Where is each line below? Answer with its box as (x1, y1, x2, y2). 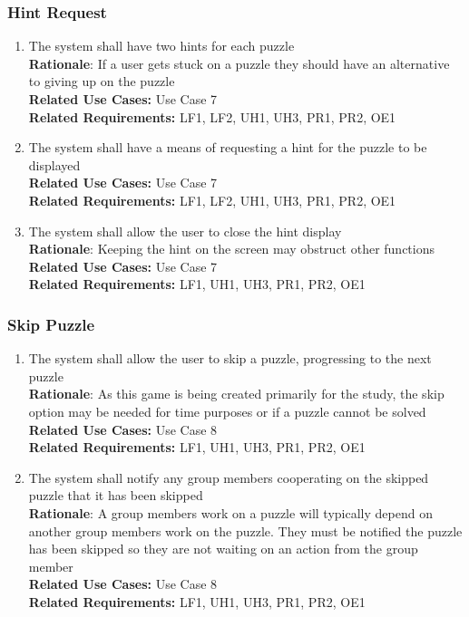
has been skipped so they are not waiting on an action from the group (28, 539, 418, 558)
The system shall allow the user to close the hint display (28, 221, 342, 240)
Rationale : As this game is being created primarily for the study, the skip (28, 384, 445, 403)
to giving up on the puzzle (28, 72, 175, 91)
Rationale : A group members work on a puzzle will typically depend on (28, 503, 433, 522)
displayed (28, 155, 81, 174)
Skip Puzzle (7, 313, 95, 335)
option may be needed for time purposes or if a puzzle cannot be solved (28, 401, 426, 420)
